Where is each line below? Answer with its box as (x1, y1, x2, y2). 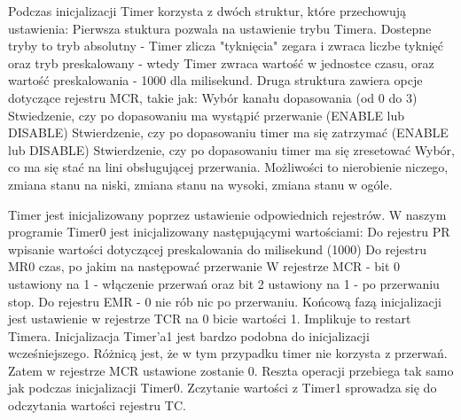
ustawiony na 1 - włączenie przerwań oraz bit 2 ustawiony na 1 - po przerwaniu (8, 274, 440, 292)
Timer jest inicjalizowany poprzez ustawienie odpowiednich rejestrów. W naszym (8, 205, 447, 223)
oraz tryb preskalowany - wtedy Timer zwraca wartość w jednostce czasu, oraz (8, 53, 434, 72)
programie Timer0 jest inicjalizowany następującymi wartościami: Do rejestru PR (8, 222, 450, 241)
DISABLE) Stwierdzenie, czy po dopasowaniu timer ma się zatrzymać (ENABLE (8, 123, 449, 142)
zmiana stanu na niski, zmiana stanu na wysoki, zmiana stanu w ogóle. (8, 175, 393, 193)
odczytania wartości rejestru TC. (8, 396, 186, 415)
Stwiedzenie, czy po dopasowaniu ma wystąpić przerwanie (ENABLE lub (8, 105, 405, 124)
